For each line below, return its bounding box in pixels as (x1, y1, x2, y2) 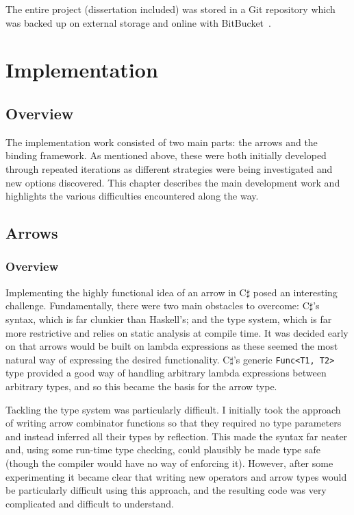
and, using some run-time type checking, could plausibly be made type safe (5, 442, 321, 457)
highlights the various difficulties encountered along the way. (5, 189, 259, 203)
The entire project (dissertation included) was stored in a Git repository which (5, 2, 336, 16)
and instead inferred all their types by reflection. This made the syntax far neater (5, 429, 348, 443)
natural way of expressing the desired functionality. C (5, 352, 230, 366)
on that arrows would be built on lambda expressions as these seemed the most (5, 339, 338, 353)
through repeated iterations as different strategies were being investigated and (5, 161, 333, 176)
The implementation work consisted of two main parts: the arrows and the (5, 134, 318, 149)
